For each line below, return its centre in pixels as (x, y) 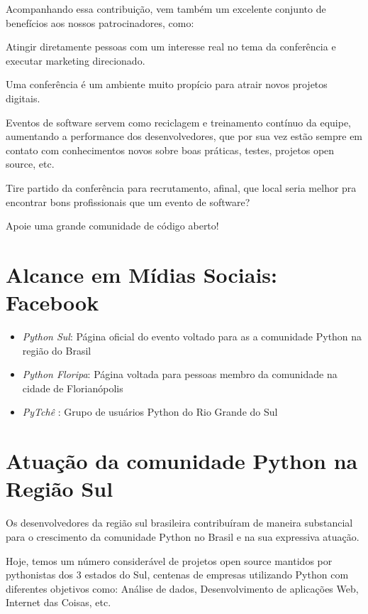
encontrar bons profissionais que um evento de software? (128, 201)
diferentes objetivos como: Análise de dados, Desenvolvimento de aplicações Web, (182, 588)
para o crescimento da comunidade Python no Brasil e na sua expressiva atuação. (183, 536)
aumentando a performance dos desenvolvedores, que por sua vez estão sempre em (184, 136)
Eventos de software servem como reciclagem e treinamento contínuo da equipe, (179, 122)
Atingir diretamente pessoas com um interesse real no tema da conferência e (171, 47)
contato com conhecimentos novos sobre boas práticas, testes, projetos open (170, 150)
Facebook (52, 302)
